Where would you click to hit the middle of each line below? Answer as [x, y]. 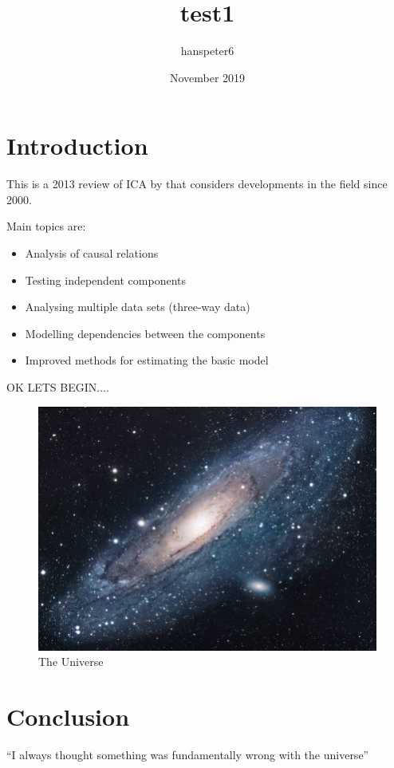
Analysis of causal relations [92, 253]
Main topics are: [46, 226]
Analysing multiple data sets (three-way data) [138, 307]
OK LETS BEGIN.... [58, 387]
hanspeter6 [207, 51]
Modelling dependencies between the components [145, 333]
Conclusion [68, 717]
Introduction [77, 146]
